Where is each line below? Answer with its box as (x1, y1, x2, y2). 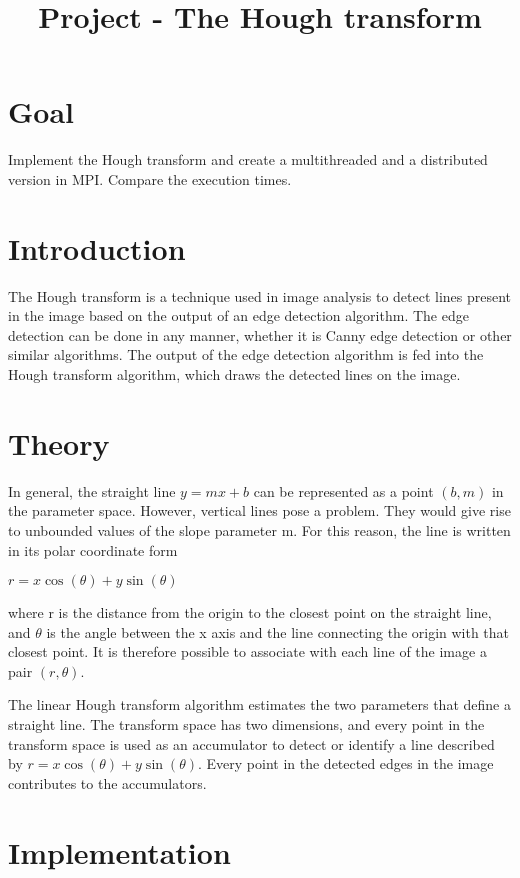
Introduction (8, 227, 186, 268)
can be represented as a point (253, 480, 434, 501)
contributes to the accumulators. (8, 772, 207, 793)
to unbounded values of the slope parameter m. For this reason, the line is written (8, 519, 511, 540)
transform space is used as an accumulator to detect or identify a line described (8, 733, 495, 754)
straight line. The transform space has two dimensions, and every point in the (8, 714, 485, 735)
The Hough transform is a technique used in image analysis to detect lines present (8, 285, 512, 306)
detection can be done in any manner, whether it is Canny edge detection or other (8, 324, 512, 345)
